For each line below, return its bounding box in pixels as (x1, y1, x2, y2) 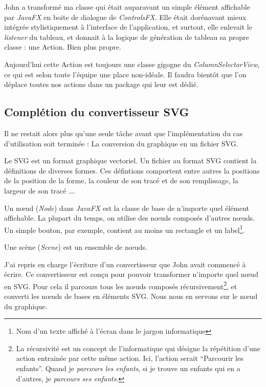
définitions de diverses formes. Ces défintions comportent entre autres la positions (4, 165, 260, 176)
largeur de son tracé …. (4, 185, 76, 196)
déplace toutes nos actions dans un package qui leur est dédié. (4, 79, 198, 90)
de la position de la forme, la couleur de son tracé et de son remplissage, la (4, 175, 238, 186)
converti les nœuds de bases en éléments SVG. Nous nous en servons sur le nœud (4, 290, 258, 301)
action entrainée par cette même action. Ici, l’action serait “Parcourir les (16, 353, 243, 363)
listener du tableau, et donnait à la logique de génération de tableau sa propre (4, 31, 249, 42)
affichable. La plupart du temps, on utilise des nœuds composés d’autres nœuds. (4, 212, 255, 223)
